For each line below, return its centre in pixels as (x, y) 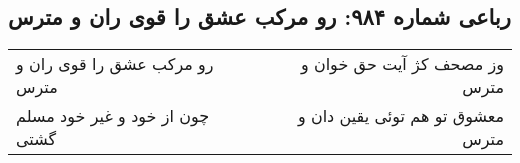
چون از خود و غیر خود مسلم (113, 116)
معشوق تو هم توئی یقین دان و (400, 116)
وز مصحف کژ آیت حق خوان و (402, 64)
